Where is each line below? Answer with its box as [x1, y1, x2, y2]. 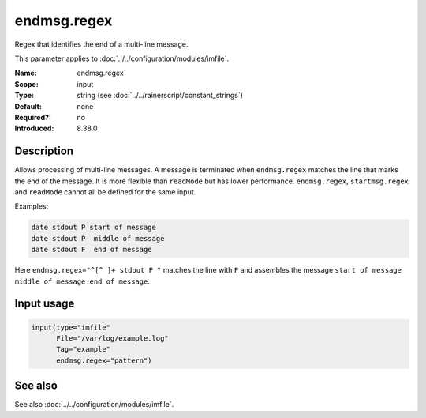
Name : [14, 68, 37, 78]
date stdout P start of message [31, 223, 157, 232]
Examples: [14, 201, 49, 211]
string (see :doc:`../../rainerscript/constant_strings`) [77, 91, 244, 100]
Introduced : [14, 123, 54, 134]
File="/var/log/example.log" [56, 333, 169, 343]
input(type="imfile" [31, 322, 110, 332]
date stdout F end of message [31, 245, 153, 254]
